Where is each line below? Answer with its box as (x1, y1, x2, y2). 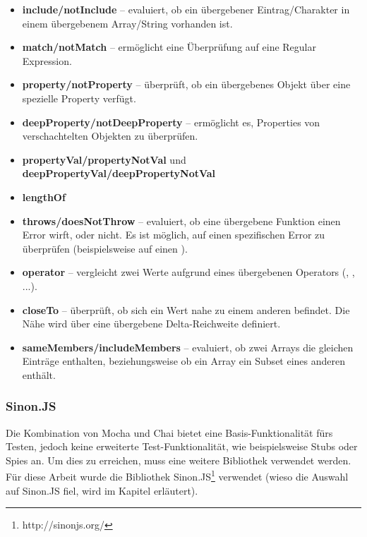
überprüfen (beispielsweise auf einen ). (22, 241, 188, 255)
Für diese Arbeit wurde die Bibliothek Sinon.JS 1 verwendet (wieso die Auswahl (6, 467, 349, 484)
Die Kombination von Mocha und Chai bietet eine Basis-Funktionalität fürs (6, 425, 333, 440)
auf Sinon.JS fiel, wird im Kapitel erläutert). (6, 483, 198, 497)
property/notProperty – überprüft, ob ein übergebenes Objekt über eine (22, 77, 351, 92)
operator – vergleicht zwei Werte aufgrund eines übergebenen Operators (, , (22, 265, 355, 279)
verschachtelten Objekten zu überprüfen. (22, 128, 198, 143)
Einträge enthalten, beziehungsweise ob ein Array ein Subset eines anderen (22, 354, 346, 368)
